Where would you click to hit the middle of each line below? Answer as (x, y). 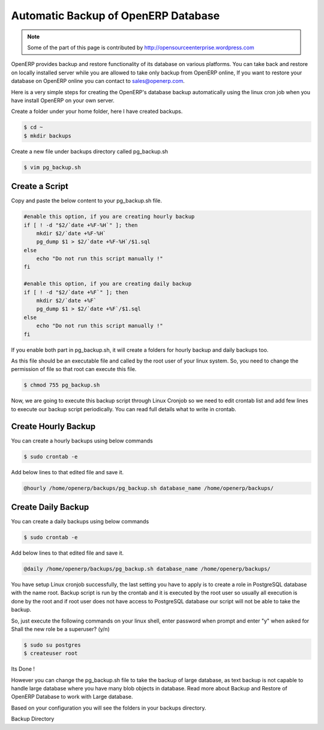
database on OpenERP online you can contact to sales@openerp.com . (98, 81)
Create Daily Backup (50, 507)
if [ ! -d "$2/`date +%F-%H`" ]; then (81, 225)
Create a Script (40, 186)
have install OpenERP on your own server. (63, 100)
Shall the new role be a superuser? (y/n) (61, 629)
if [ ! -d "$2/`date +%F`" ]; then (76, 292)
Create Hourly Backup (53, 426)
